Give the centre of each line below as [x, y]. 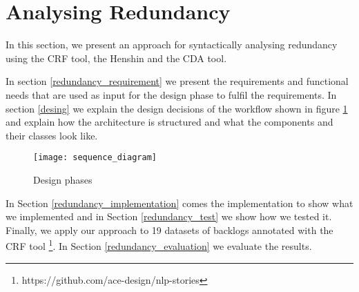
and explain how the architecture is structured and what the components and [169, 122]
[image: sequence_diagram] [95, 158]
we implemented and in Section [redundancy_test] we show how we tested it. [169, 216]
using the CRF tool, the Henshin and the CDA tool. [116, 58]
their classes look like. [52, 135]
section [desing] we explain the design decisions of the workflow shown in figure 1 [177, 108]
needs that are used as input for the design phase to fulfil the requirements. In [171, 94]
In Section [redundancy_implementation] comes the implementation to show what [179, 203]
